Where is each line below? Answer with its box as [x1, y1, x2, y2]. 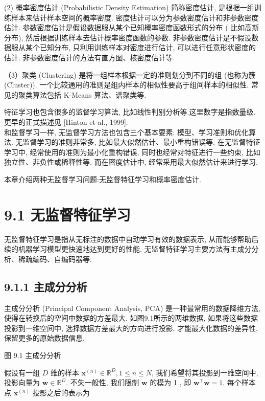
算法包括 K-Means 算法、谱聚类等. [32, 89, 147, 100]
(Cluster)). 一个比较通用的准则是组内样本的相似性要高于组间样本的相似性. [4, 79, 249, 90]
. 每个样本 [223, 377, 256, 388]
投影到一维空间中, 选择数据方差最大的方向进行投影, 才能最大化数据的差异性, [4, 322, 258, 333]
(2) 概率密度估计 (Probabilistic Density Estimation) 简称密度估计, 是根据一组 [4, 2, 254, 12]
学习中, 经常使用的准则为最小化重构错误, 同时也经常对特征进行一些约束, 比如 [4, 146, 260, 157]
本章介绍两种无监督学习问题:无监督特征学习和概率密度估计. [4, 173, 201, 184]
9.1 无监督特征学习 [4, 204, 131, 225]
